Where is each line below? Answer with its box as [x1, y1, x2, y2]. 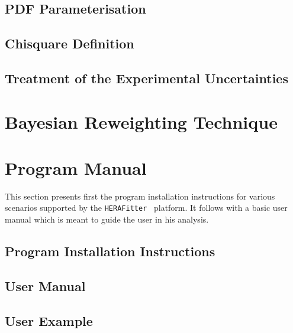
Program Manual [5, 155, 147, 179]
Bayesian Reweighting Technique [5, 109, 278, 133]
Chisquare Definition [5, 34, 134, 53]
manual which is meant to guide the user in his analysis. [5, 213, 209, 226]
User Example [5, 311, 93, 329]
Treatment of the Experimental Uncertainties [5, 68, 288, 87]
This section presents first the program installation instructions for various [5, 190, 275, 202]
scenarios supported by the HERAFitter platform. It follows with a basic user [5, 201, 288, 214]
